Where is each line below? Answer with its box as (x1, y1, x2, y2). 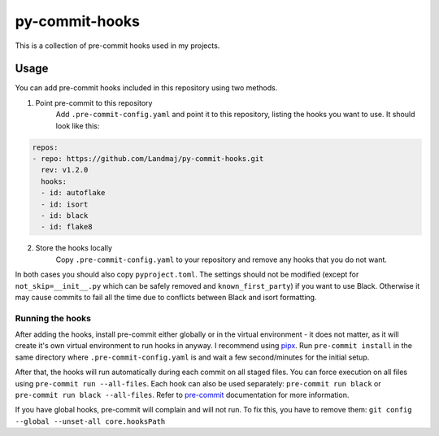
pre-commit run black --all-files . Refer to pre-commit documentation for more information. (15, 390, 350, 399)
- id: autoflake (41, 188, 106, 198)
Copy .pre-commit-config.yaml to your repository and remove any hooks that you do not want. (55, 255, 388, 264)
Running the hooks (15, 312, 91, 324)
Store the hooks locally (35, 243, 113, 253)
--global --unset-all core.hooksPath (15, 416, 166, 426)
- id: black (41, 211, 89, 220)
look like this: (55, 120, 100, 130)
